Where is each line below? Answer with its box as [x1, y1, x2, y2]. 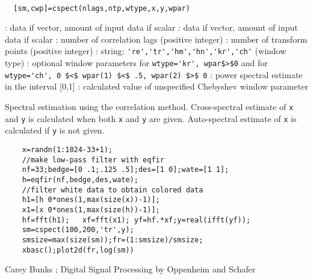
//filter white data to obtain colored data [22, 185, 203, 194]
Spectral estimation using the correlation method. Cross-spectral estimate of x [5, 100, 294, 112]
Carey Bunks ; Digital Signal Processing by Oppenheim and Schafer [5, 263, 256, 275]
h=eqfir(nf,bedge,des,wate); [22, 175, 138, 184]
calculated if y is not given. [5, 124, 105, 136]
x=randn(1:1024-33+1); [22, 145, 113, 154]
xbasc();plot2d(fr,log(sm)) [22, 245, 134, 254]
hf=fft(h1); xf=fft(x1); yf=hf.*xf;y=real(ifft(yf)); [22, 215, 251, 224]
